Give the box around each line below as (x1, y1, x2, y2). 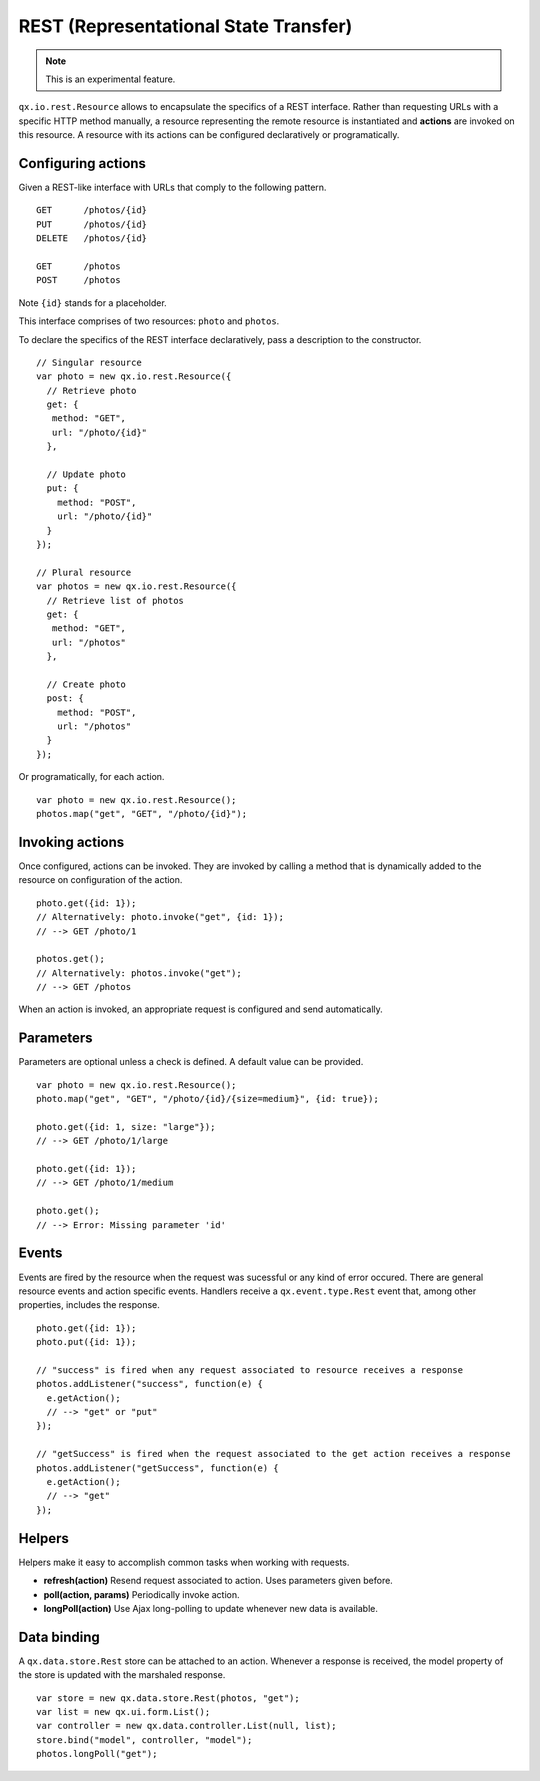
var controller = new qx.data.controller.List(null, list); (36, 1720, 337, 1732)
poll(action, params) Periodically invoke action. (43, 1588, 240, 1600)
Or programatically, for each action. (18, 771, 165, 783)
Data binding (18, 1628, 100, 1645)
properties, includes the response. (18, 1299, 160, 1311)
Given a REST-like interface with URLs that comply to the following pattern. (18, 181, 327, 194)
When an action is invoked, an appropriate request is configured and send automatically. (18, 1003, 384, 1015)
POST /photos (36, 275, 121, 286)
